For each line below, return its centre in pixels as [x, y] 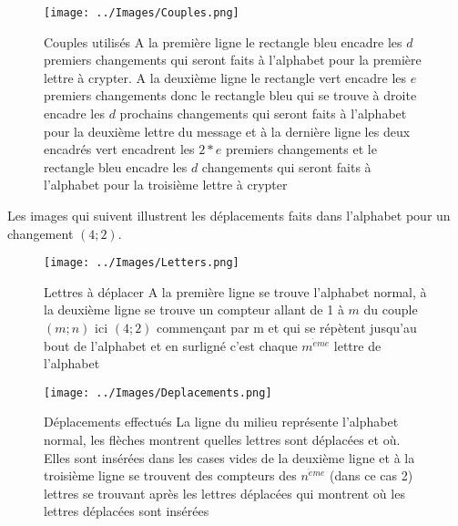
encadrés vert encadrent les [119, 149]
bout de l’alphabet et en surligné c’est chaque [171, 345]
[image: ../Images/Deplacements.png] [158, 392]
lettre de [357, 345]
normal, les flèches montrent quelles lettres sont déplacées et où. [222, 440]
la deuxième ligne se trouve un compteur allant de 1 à [194, 309]
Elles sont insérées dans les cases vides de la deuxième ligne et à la [229, 457]
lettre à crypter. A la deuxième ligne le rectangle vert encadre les [225, 77]
